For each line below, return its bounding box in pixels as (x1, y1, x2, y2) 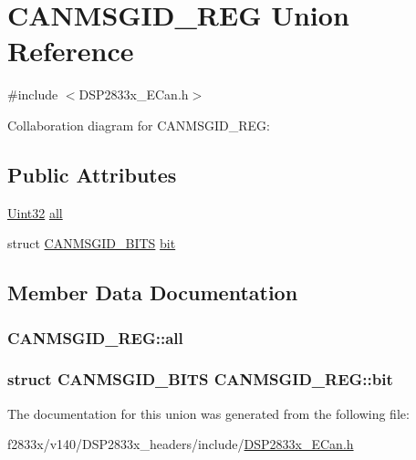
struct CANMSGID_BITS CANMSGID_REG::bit (7, 368, 393, 391)
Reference (7, 32, 134, 69)
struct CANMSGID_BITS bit (7, 234, 176, 253)
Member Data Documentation (7, 278, 298, 307)
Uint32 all (7, 203, 63, 222)
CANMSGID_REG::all (7, 326, 183, 349)
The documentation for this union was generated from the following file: (7, 403, 410, 423)
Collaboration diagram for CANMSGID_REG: (7, 115, 270, 134)
